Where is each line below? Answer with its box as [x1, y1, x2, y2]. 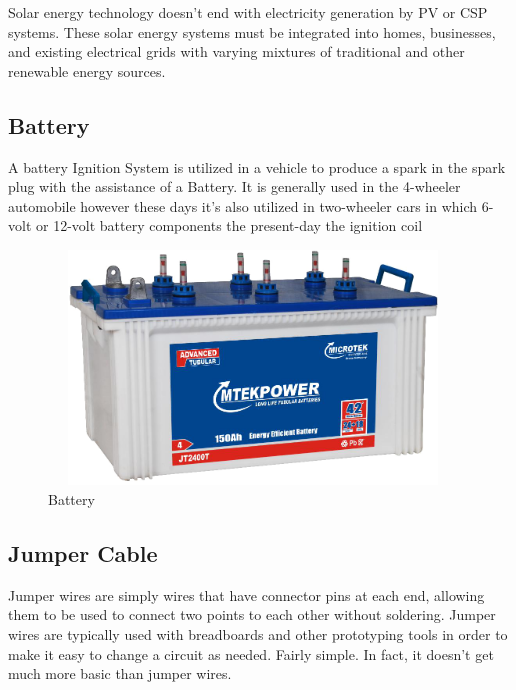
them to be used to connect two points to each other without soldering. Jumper [8, 604, 496, 625]
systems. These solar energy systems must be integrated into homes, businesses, [8, 21, 496, 42]
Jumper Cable [8, 537, 158, 568]
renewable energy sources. [8, 60, 166, 81]
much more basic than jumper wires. [8, 663, 232, 684]
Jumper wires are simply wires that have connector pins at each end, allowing [8, 584, 485, 605]
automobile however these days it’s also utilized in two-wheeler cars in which [8, 195, 478, 216]
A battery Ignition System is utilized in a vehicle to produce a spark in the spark [8, 156, 506, 177]
